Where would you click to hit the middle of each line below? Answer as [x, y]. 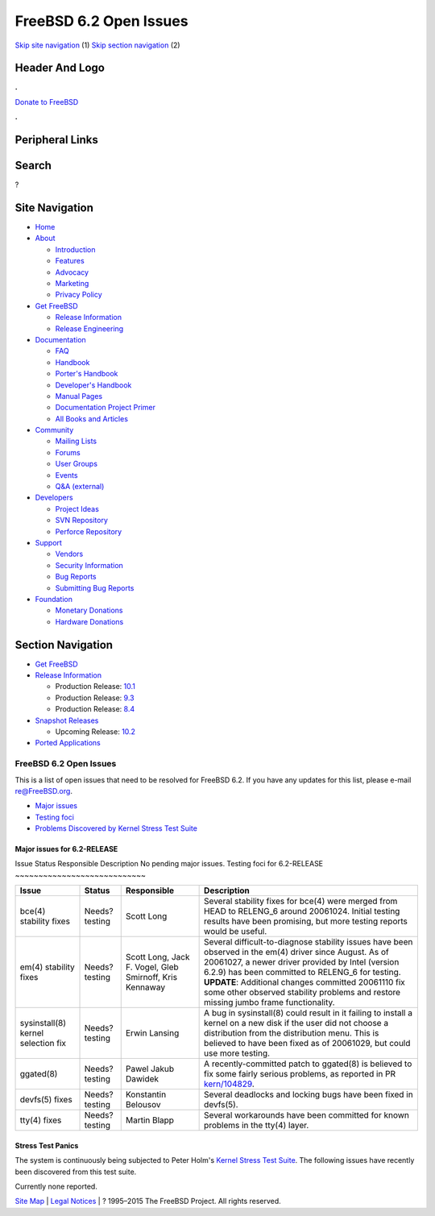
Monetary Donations [89, 610]
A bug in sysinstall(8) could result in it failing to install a [308, 1013]
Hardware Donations [89, 621]
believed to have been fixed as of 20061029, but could [307, 1044]
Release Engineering [89, 328]
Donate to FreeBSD [47, 102]
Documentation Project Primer [106, 408]
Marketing [72, 284]
